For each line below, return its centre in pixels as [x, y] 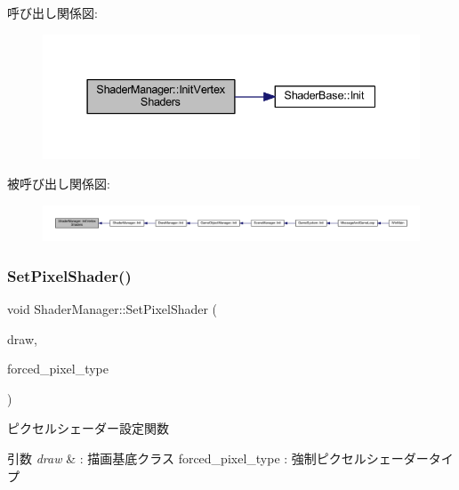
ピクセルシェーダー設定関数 [88, 428]
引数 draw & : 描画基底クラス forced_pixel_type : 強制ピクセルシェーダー [218, 458]
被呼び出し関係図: [59, 184]
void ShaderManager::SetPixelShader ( [113, 309]
